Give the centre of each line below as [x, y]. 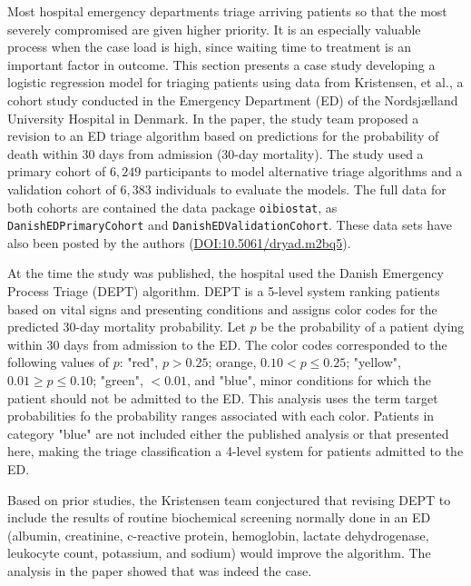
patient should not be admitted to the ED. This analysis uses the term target [223, 397]
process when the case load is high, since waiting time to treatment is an [209, 47]
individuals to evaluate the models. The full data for [301, 189]
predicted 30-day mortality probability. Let [127, 327]
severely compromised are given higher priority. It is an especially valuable [214, 29]
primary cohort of [57, 171]
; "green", [118, 380]
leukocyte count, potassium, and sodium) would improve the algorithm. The [219, 553]
